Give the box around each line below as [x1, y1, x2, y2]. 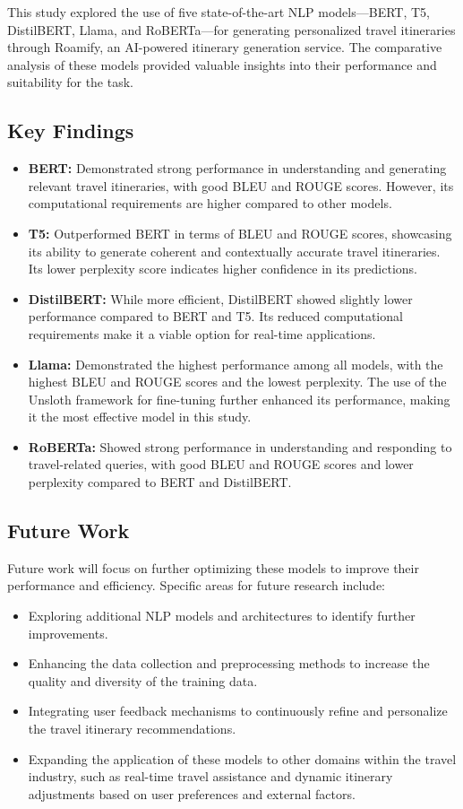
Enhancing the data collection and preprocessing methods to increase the [28, 654, 430, 673]
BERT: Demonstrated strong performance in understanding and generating [28, 159, 447, 178]
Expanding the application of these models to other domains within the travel [28, 749, 457, 768]
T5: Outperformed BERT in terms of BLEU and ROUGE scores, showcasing [28, 223, 452, 242]
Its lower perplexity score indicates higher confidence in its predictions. [28, 259, 417, 278]
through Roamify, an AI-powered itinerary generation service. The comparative [7, 38, 442, 57]
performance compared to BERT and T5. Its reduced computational [28, 307, 403, 326]
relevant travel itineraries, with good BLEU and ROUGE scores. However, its [28, 176, 454, 195]
